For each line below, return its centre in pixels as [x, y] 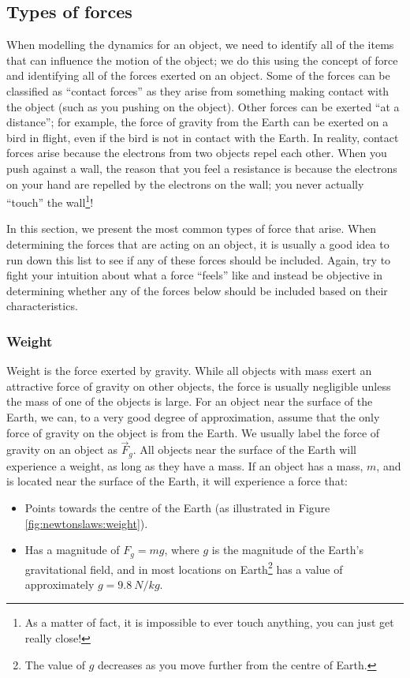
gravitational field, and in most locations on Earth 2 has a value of [184, 567]
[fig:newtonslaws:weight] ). [86, 523]
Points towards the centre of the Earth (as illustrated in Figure [177, 508]
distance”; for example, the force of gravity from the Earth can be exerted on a [198, 122]
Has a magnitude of [72, 550]
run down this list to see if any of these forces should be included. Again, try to [199, 259]
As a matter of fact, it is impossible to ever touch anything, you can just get [209, 622]
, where [182, 550]
